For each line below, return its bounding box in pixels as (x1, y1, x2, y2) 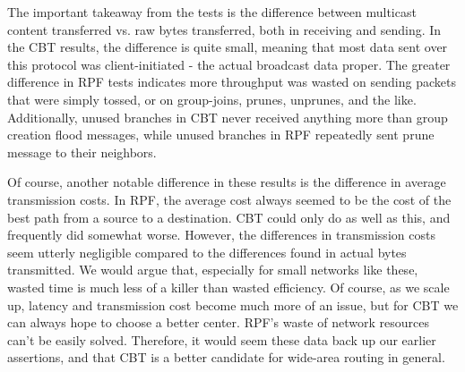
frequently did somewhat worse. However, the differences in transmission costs (7, 225, 435, 244)
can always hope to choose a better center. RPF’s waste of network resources (7, 313, 429, 332)
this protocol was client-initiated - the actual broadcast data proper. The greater (7, 55, 451, 73)
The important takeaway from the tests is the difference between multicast (7, 3, 417, 21)
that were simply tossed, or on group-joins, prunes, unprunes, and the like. (7, 89, 417, 108)
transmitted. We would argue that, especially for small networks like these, (7, 260, 418, 279)
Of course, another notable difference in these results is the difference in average (7, 173, 446, 191)
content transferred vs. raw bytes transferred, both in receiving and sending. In (7, 20, 442, 38)
